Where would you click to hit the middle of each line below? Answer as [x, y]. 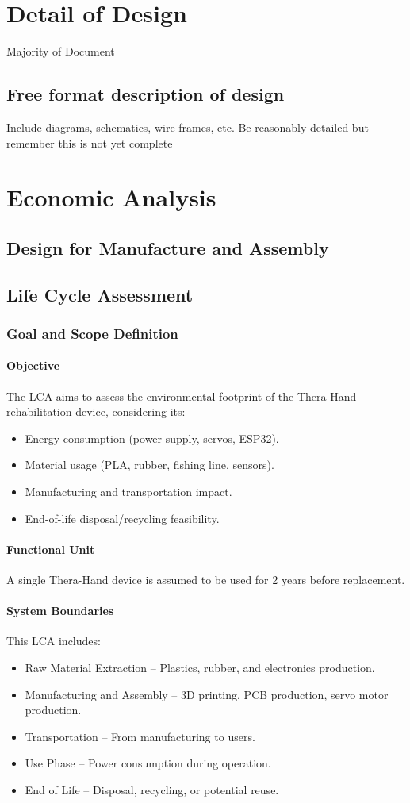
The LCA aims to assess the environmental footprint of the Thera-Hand [182, 396]
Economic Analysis [111, 197]
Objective [33, 365]
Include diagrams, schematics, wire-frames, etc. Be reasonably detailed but [188, 127]
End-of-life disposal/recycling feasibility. [122, 518]
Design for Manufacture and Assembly [168, 247]
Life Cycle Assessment [100, 294]
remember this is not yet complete [90, 142]
